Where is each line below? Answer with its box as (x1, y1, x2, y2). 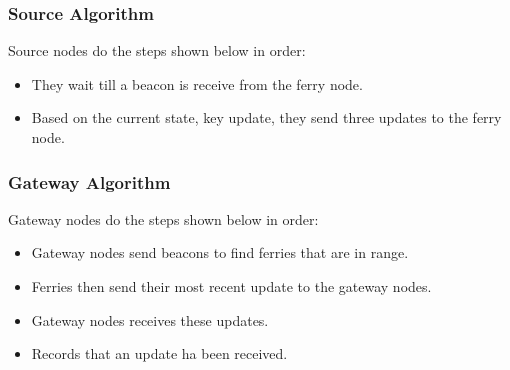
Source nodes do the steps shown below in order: (8, 40, 306, 61)
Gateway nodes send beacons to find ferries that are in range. (31, 242, 409, 263)
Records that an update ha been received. (31, 343, 288, 364)
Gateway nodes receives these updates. (31, 309, 269, 330)
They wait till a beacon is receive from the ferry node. (31, 73, 363, 94)
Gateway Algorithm (8, 169, 171, 194)
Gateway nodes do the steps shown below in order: (8, 208, 319, 229)
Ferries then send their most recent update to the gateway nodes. (31, 276, 432, 296)
